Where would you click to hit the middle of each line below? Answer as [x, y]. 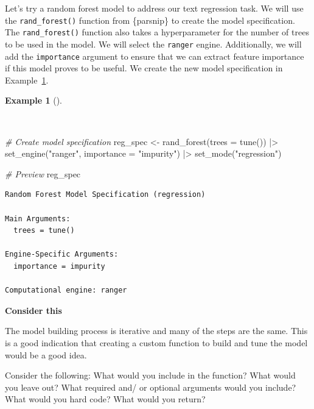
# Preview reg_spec [43, 173]
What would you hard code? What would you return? [105, 399]
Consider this [33, 310]
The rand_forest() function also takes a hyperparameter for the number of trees [157, 32]
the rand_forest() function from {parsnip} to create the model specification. [150, 20]
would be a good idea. [46, 354]
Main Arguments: [38, 219]
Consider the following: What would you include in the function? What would [150, 375]
